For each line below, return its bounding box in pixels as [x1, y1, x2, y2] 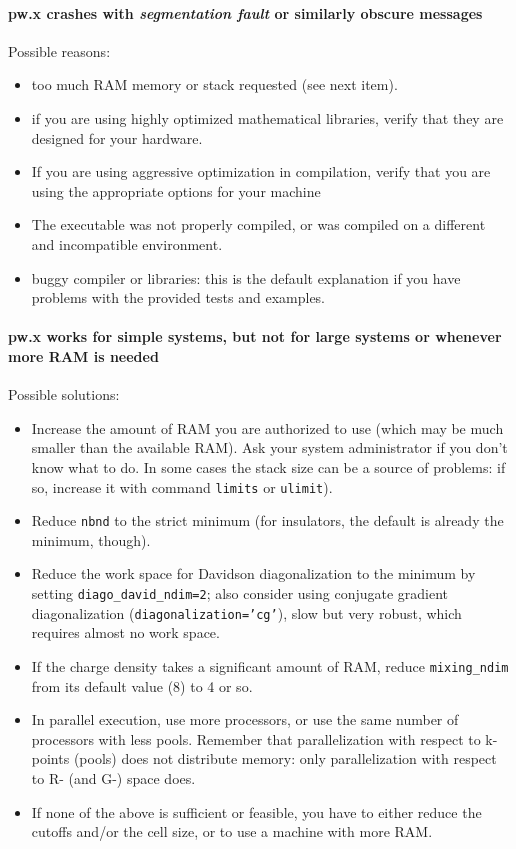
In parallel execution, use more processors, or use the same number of [31, 709, 459, 730]
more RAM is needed [8, 345, 159, 366]
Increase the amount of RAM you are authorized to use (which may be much [31, 417, 504, 438]
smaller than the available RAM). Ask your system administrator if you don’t [31, 437, 508, 458]
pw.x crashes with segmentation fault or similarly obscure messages [8, 2, 483, 23]
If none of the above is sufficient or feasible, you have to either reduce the [31, 801, 482, 822]
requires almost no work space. [31, 622, 220, 643]
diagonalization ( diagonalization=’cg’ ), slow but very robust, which [31, 602, 462, 623]
